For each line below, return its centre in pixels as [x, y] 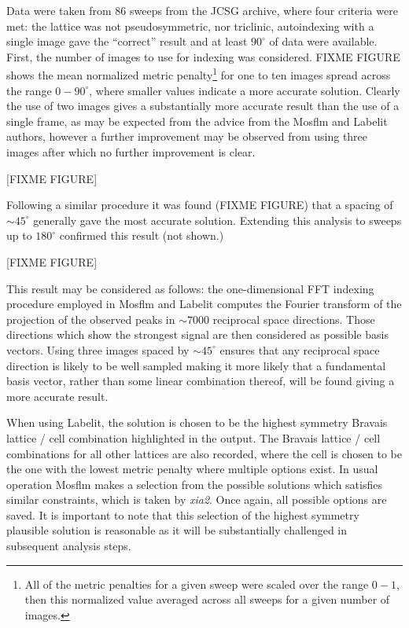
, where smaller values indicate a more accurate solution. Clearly [245, 90]
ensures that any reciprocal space [300, 349]
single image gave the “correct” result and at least [127, 41]
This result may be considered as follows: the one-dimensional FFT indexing [190, 288]
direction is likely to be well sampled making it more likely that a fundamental [196, 365]
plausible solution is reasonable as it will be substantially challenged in [177, 530]
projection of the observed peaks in [91, 319]
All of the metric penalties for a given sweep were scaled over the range [197, 584]
